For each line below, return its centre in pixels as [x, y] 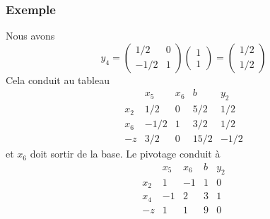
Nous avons [30, 36]
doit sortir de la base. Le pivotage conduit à [125, 154]
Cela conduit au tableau [58, 79]
